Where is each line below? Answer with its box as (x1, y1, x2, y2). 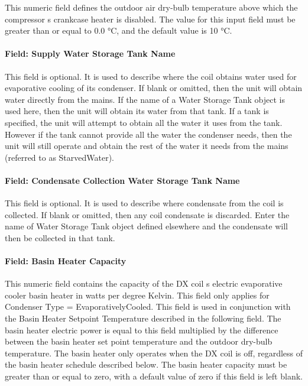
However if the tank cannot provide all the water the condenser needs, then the (5, 128, 292, 140)
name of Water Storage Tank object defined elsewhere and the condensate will (5, 220, 288, 232)
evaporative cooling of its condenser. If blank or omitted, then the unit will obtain (5, 82, 303, 94)
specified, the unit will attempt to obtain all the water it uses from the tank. (5, 116, 283, 128)
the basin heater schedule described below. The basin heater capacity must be (5, 358, 287, 371)
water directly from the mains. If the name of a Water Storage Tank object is (5, 93, 285, 105)
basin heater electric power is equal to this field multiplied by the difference (5, 323, 278, 336)
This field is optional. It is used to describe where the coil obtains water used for (5, 70, 297, 82)
